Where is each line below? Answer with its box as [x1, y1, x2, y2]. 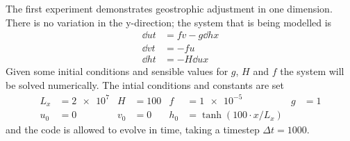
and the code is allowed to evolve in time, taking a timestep [6, 122, 260, 137]
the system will [280, 64, 344, 78]
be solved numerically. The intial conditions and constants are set [6, 77, 285, 92]
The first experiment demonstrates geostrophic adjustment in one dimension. [6, 1, 333, 15]
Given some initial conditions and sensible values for [6, 64, 228, 78]
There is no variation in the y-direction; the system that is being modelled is [6, 15, 332, 29]
